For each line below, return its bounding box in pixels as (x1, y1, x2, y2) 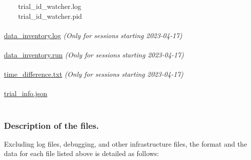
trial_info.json (4, 88, 47, 99)
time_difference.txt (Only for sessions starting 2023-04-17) (4, 69, 184, 79)
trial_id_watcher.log (18, 1, 82, 11)
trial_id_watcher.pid (18, 10, 82, 21)
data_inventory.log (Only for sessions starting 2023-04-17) (4, 30, 182, 40)
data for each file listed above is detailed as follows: (4, 148, 159, 159)
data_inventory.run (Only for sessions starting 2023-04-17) (4, 50, 184, 60)
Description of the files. (4, 119, 99, 131)
